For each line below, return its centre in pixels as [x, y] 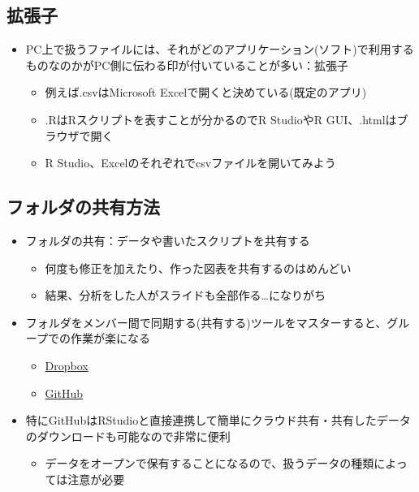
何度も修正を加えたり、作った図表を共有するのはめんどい [198, 268]
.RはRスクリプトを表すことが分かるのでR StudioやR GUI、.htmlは [221, 119]
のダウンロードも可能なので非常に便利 [128, 436]
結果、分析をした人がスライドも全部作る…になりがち [185, 295]
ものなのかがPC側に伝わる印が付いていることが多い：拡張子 [187, 65]
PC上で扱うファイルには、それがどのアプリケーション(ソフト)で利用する [220, 49]
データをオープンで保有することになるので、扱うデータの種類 [209, 463]
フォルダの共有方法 [83, 207]
